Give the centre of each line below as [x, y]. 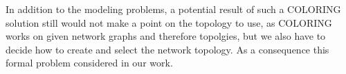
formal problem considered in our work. [89, 63]
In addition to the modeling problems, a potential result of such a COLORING [173, 9]
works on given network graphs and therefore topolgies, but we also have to [166, 36]
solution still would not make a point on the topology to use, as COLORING [169, 22]
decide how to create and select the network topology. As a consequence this [167, 49]
